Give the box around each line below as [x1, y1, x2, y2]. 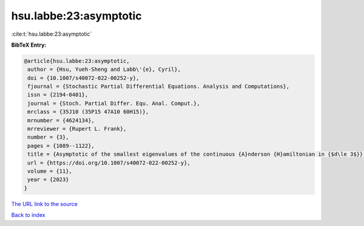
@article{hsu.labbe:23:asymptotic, [24, 58, 130, 64]
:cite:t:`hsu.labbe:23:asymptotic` [11, 30, 92, 38]
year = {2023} [27, 176, 69, 183]
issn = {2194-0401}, [27, 91, 89, 98]
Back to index [11, 211, 45, 219]
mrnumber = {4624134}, [27, 117, 95, 124]
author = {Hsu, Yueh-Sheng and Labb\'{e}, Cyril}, [27, 66, 181, 73]
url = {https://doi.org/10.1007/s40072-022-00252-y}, [27, 159, 190, 166]
